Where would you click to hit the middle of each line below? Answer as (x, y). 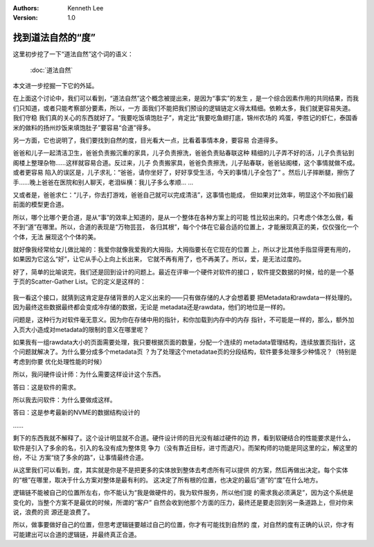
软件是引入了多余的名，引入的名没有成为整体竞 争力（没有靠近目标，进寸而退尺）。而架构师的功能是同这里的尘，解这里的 (185, 448)
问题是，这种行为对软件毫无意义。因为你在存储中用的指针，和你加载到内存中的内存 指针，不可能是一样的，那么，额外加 (184, 320)
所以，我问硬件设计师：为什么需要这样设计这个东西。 (89, 374)
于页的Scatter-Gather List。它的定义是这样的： (80, 281)
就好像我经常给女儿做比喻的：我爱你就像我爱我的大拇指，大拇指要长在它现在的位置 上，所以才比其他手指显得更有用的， (184, 249)
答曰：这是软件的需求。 (46, 387)
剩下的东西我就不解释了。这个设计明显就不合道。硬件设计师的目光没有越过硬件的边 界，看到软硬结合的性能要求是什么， (184, 438)
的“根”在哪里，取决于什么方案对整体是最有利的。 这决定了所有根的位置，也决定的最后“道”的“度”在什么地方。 (167, 480)
